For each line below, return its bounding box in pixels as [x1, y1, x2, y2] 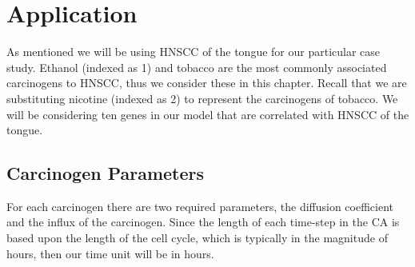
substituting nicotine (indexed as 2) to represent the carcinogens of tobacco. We [6, 90, 398, 106]
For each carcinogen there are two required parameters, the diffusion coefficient [6, 197, 394, 214]
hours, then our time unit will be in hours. [6, 245, 214, 261]
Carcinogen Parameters [6, 161, 205, 185]
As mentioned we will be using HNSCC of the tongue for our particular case [6, 43, 381, 60]
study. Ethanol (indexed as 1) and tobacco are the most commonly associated [6, 58, 387, 75]
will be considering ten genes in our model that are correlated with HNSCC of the [6, 106, 409, 122]
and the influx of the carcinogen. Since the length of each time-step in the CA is [6, 213, 400, 230]
